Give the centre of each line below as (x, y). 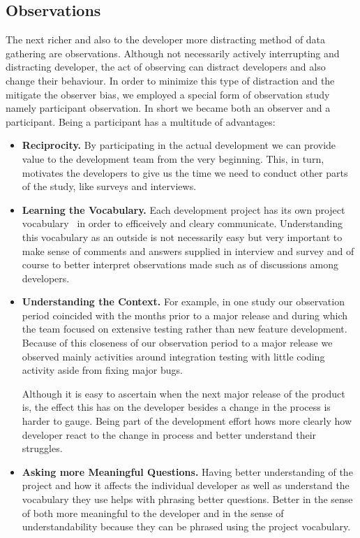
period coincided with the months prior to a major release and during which (185, 315)
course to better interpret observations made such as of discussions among (180, 264)
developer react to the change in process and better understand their (169, 434)
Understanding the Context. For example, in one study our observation (183, 301)
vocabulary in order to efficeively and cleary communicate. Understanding (182, 223)
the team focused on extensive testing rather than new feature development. (185, 329)
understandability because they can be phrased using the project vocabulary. (186, 526)
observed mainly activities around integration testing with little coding (173, 356)
